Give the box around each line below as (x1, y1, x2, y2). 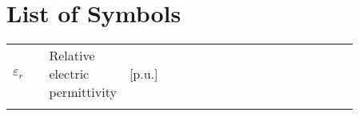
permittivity (49, 83, 117, 102)
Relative (49, 46, 95, 65)
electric (49, 64, 90, 83)
